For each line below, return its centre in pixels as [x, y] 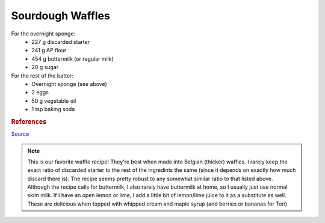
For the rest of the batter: [42, 76]
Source [20, 134]
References [29, 121]
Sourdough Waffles [61, 16]
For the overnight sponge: [43, 34]
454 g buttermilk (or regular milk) [73, 59]
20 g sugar [45, 67]
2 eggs [40, 93]
